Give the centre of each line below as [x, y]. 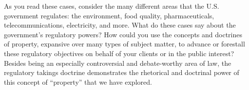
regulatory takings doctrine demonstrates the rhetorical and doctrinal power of [122, 72]
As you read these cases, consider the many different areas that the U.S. [112, 6]
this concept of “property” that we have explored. [78, 82]
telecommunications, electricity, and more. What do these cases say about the [120, 25]
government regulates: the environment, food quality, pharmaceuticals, [109, 15]
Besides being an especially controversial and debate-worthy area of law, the [118, 63]
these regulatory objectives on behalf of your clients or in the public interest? [119, 53]
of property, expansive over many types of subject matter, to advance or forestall [124, 44]
